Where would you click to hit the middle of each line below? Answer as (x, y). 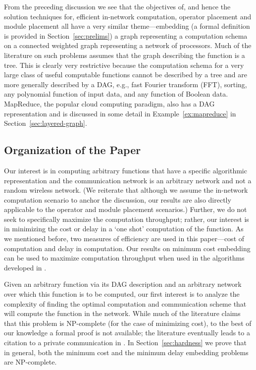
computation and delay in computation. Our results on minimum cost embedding (127, 248)
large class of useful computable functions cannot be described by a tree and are (126, 75)
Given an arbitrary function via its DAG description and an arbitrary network (123, 284)
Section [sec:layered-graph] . (46, 123)
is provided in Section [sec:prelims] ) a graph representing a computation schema (126, 35)
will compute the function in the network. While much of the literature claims (122, 313)
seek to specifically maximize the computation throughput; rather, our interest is (127, 219)
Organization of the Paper (73, 150)
